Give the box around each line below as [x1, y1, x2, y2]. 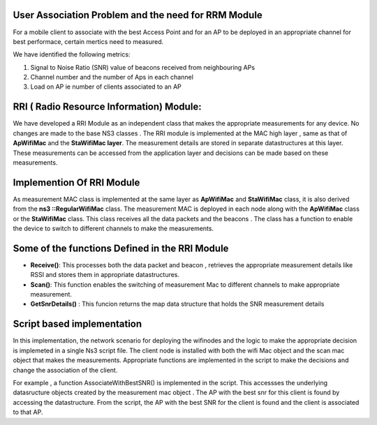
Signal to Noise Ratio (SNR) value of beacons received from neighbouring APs [30, 63, 255, 71]
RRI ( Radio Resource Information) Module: [13, 101, 202, 113]
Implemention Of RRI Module [13, 177, 140, 188]
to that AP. [13, 408, 43, 417]
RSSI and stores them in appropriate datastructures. [30, 271, 180, 279]
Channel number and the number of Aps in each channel [30, 73, 193, 82]
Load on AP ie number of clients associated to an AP [30, 82, 182, 91]
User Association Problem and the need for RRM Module [13, 9, 263, 21]
